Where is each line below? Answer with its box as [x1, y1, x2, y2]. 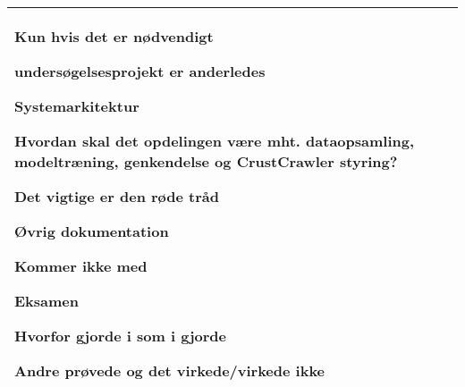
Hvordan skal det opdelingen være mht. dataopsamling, [14, 130, 415, 151]
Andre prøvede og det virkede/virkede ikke [14, 360, 325, 381]
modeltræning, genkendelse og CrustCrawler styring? [14, 151, 398, 172]
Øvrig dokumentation [14, 221, 169, 241]
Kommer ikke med [14, 256, 148, 276]
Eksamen [14, 290, 80, 311]
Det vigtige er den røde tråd [14, 186, 219, 206]
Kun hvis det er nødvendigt [14, 26, 214, 46]
